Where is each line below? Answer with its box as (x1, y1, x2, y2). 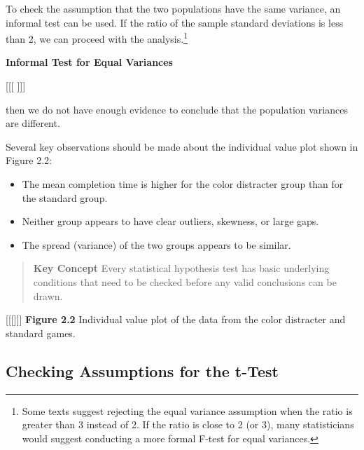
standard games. (6, 325, 76, 340)
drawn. (33, 288, 63, 303)
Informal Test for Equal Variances (6, 55, 173, 69)
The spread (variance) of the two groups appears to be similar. (22, 237, 291, 252)
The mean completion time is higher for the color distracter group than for (22, 177, 344, 191)
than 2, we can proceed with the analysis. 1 (6, 29, 188, 46)
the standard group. (22, 190, 108, 205)
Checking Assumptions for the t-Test (6, 360, 279, 381)
